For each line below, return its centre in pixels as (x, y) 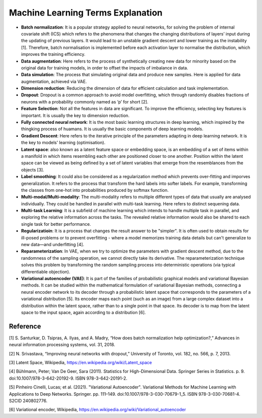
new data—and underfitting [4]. (53, 245)
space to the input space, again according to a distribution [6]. (83, 312)
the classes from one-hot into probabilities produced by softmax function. (95, 190)
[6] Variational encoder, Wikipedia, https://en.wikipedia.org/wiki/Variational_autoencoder (98, 410)
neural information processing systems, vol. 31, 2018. (62, 345)
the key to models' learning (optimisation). (63, 143)
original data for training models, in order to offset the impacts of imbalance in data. (105, 67)
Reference (25, 326)
